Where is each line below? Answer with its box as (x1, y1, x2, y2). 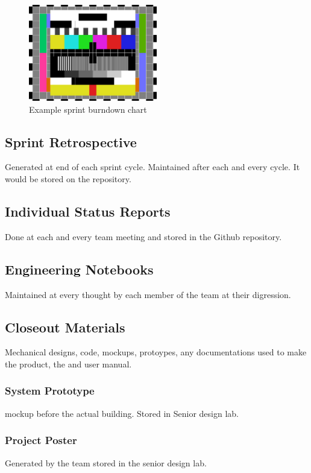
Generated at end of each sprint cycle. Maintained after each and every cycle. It (5, 160, 300, 173)
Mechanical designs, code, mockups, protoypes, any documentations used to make (5, 346, 307, 358)
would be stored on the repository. (5, 172, 131, 185)
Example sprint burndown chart (29, 103, 147, 115)
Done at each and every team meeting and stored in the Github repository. (5, 230, 282, 243)
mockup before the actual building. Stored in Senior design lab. (5, 407, 239, 419)
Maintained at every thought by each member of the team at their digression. (5, 288, 291, 300)
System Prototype (5, 383, 95, 398)
